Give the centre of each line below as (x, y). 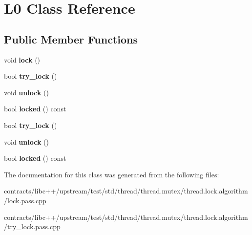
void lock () (22, 59)
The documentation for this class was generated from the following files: (112, 174)
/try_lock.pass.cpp (32, 226)
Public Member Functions (71, 39)
